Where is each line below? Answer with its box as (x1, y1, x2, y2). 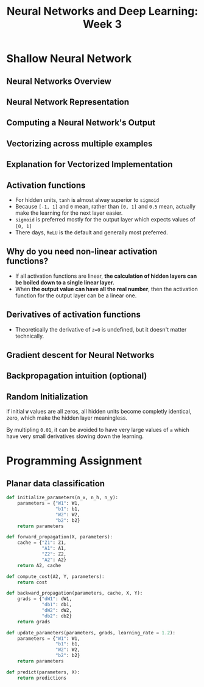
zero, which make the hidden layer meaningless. (6, 414, 128, 421)
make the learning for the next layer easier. (15, 209, 123, 217)
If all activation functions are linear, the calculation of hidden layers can (15, 272, 197, 280)
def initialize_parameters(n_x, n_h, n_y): (6, 494, 119, 501)
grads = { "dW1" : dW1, (17, 596, 72, 602)
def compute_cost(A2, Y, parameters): (6, 573, 105, 579)
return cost (17, 579, 47, 585)
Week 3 (83, 17, 122, 31)
